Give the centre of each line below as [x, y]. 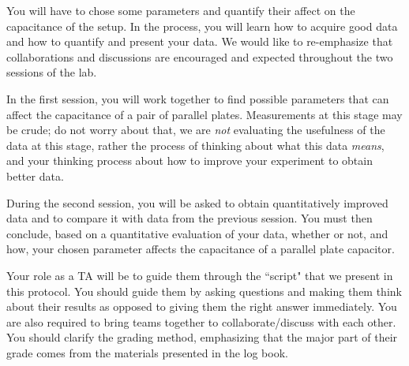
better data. [35, 176]
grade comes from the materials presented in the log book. [147, 352]
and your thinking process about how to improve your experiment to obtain [189, 161]
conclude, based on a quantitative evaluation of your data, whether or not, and [197, 233]
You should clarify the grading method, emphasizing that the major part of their [202, 337]
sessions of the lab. [52, 72]
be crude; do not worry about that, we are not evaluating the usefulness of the [196, 130]
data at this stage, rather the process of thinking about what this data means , [195, 145]
